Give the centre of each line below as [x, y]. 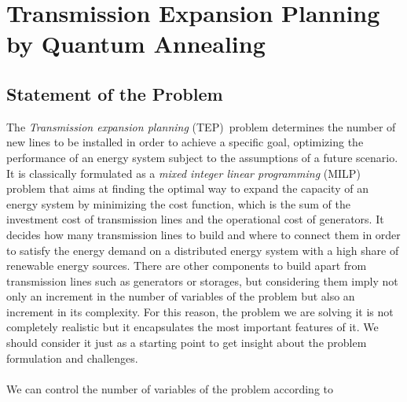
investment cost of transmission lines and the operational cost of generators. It [195, 219]
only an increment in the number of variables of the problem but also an [181, 296]
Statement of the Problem [115, 93]
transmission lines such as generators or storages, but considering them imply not [202, 280]
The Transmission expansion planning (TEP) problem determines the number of [201, 126]
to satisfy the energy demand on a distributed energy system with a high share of [203, 250]
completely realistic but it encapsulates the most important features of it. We [192, 327]
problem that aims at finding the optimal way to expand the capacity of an [187, 188]
